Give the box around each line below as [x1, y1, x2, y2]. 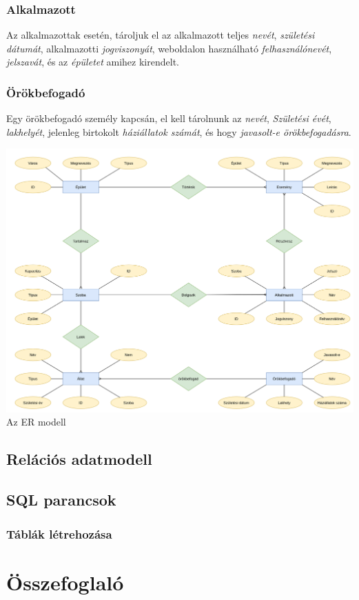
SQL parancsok [6, 489, 116, 510]
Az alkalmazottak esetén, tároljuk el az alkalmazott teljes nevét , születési [6, 28, 315, 42]
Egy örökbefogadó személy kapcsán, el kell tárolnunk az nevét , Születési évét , [6, 111, 331, 126]
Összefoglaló [6, 568, 124, 596]
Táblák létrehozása [6, 525, 112, 542]
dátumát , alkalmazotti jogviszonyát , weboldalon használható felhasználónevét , [6, 41, 332, 55]
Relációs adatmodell [6, 448, 152, 470]
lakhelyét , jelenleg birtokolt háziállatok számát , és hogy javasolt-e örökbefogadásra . [6, 124, 351, 139]
